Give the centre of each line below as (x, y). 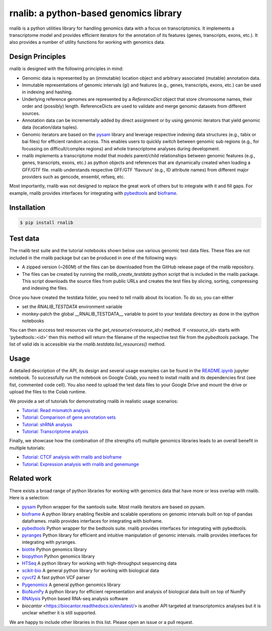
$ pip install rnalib (47, 222)
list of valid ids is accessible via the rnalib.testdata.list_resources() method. (87, 344)
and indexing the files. (45, 288)
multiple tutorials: (27, 448)
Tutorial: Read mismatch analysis (56, 410)
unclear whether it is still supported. (59, 613)
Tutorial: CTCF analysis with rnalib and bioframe (72, 457)
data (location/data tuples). (50, 127)
